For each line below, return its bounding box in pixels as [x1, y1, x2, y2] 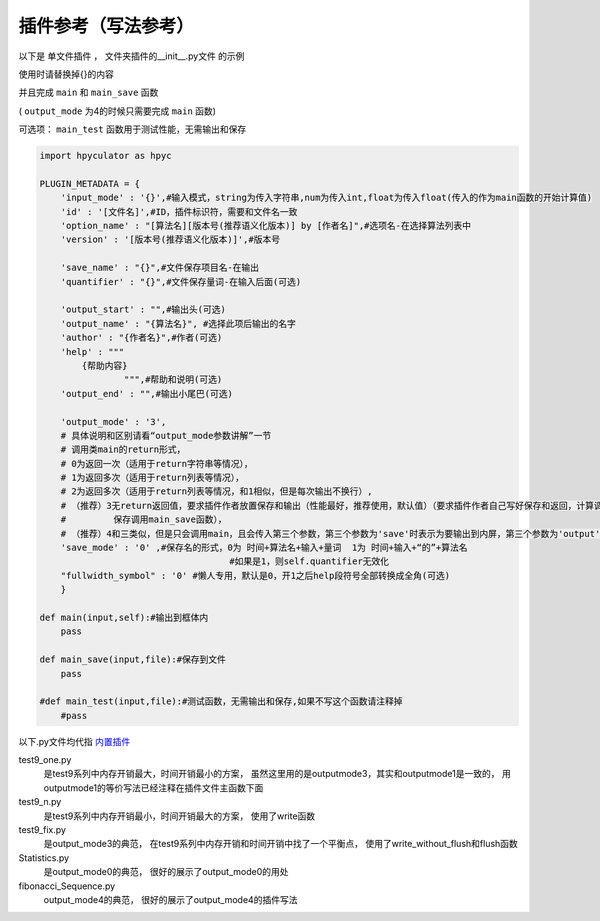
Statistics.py [18, 851, 70, 864]
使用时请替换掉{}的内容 [18, 68, 114, 80]
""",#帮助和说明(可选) [123, 374, 223, 385]
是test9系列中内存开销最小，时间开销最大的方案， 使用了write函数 [43, 810, 316, 822]
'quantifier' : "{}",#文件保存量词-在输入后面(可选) [60, 276, 302, 287]
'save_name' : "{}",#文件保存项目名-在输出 [60, 262, 260, 274]
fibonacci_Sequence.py [18, 880, 116, 892]
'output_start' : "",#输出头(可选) [60, 304, 227, 315]
